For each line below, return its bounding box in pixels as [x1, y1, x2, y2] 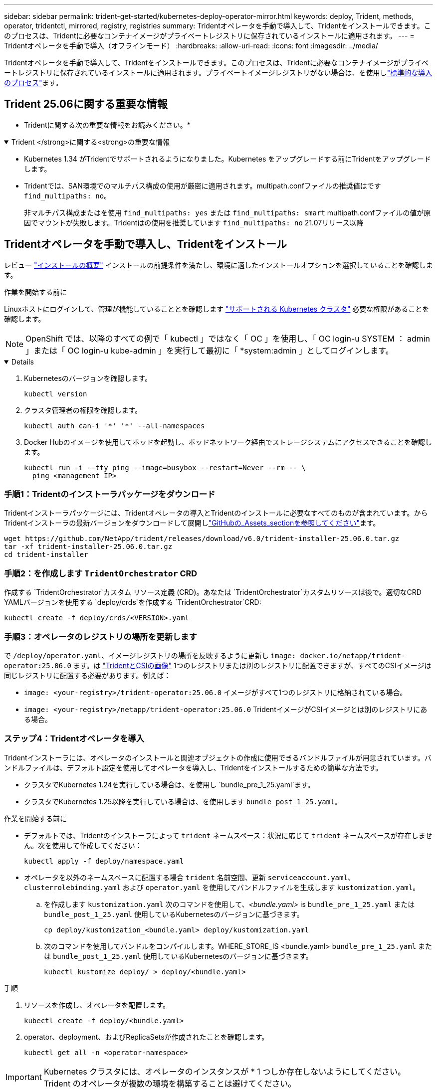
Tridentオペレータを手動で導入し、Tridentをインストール [4, 238, 287, 251]
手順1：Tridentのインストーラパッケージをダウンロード [4, 489, 216, 500]
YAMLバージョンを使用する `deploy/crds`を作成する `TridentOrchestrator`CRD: [4, 598, 261, 607]
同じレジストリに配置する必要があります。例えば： [4, 671, 171, 680]
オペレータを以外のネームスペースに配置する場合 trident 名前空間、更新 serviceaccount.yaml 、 [24, 873, 355, 882]
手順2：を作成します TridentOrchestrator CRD [4, 568, 198, 578]
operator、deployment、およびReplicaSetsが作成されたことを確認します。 [24, 1032, 269, 1041]
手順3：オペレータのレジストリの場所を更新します [4, 631, 197, 642]
